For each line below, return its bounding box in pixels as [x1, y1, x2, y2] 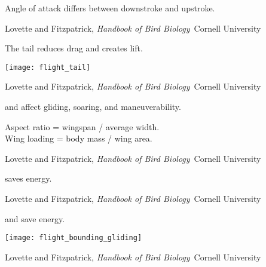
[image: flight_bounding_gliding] [5, 234, 142, 243]
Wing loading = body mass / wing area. [5, 132, 152, 145]
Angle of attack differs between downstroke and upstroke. [5, 2, 215, 14]
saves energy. [5, 172, 52, 185]
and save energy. [5, 212, 65, 225]
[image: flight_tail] [5, 63, 91, 72]
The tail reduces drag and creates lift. [5, 42, 143, 54]
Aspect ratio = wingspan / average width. [5, 120, 160, 133]
